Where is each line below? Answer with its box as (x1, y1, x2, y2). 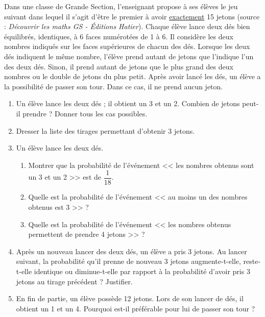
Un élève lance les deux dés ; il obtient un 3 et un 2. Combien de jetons (16, 98, 240, 109)
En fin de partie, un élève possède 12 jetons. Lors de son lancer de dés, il (16, 293, 244, 304)
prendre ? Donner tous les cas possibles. (22, 108, 148, 118)
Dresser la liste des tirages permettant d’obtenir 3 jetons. (16, 125, 195, 136)
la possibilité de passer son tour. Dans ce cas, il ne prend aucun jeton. (4, 81, 223, 91)
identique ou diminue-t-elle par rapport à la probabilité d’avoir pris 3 (34, 265, 250, 276)
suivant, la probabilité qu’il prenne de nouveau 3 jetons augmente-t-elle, (16, 256, 241, 266)
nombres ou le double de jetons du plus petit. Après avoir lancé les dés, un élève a (4, 71, 261, 82)
